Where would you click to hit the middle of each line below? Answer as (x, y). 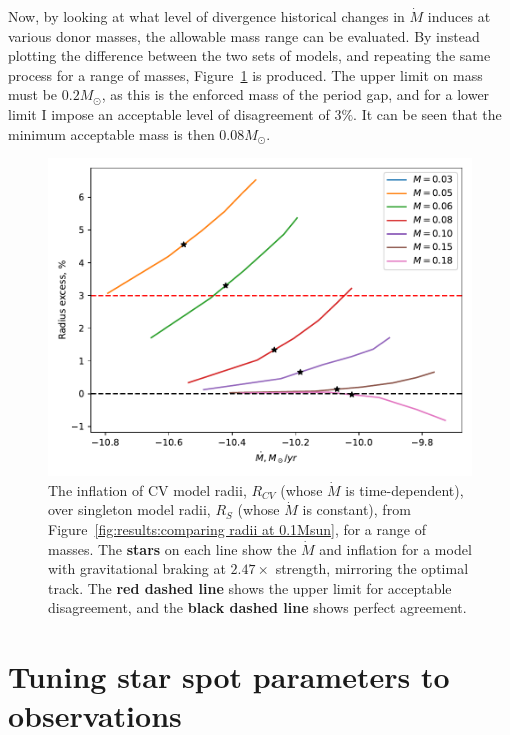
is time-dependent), (404, 489)
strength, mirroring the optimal (372, 568)
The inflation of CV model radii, (147, 489)
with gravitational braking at (137, 568)
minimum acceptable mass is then (111, 133)
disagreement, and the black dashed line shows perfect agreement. (257, 607)
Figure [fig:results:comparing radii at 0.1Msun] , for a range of (237, 528)
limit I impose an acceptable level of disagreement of (169, 113)
